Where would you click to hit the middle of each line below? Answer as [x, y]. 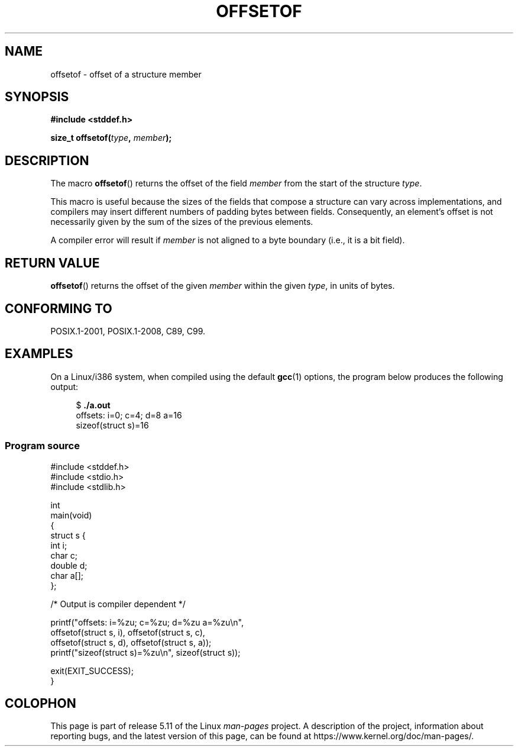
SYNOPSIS [37, 97]
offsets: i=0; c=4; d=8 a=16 [129, 415]
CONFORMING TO [59, 308]
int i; [59, 545]
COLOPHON [41, 703]
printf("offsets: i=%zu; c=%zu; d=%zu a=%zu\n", [147, 622]
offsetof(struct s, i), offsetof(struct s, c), [128, 632]
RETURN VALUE [52, 263]
